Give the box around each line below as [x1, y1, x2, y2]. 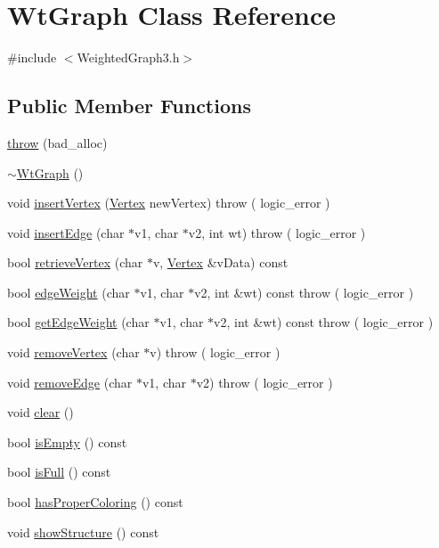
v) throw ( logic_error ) [150, 343, 280, 362]
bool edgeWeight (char [7, 282, 130, 301]
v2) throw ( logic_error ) [196, 372, 333, 391]
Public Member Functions [7, 92, 251, 119]
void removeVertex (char [7, 343, 140, 362]
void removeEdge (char [7, 372, 133, 391]
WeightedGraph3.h [77, 48, 180, 67]
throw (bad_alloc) [7, 133, 108, 151]
